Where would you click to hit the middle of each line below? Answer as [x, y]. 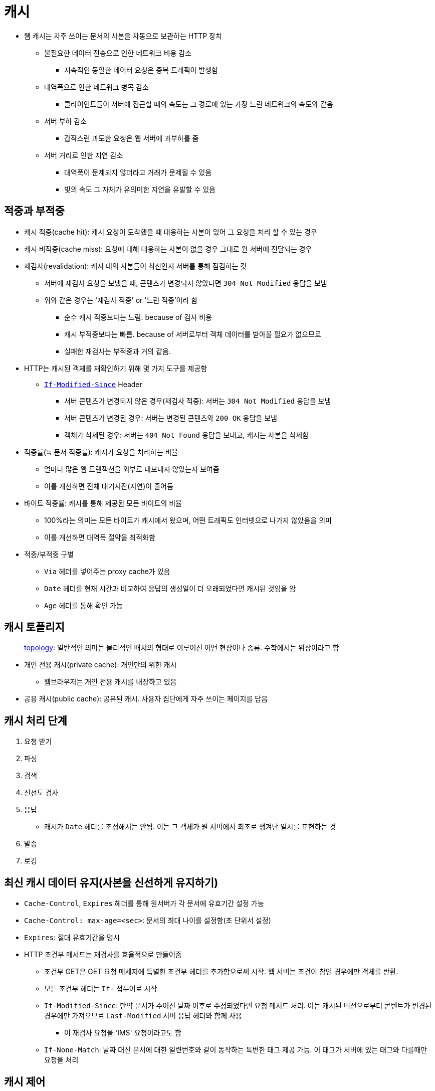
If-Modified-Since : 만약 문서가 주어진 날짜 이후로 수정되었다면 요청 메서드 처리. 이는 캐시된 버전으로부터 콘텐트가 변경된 [238, 1006]
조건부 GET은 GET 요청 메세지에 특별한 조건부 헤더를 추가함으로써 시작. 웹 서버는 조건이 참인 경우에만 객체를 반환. [221, 972]
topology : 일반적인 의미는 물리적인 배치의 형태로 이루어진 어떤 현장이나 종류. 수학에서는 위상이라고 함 [182, 648]
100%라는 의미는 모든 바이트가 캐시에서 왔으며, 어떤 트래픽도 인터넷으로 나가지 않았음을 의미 [188, 520]
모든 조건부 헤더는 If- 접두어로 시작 [101, 989]
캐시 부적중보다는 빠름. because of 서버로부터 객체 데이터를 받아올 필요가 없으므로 [193, 334]
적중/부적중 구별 [49, 554]
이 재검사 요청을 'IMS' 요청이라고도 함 [123, 1033]
